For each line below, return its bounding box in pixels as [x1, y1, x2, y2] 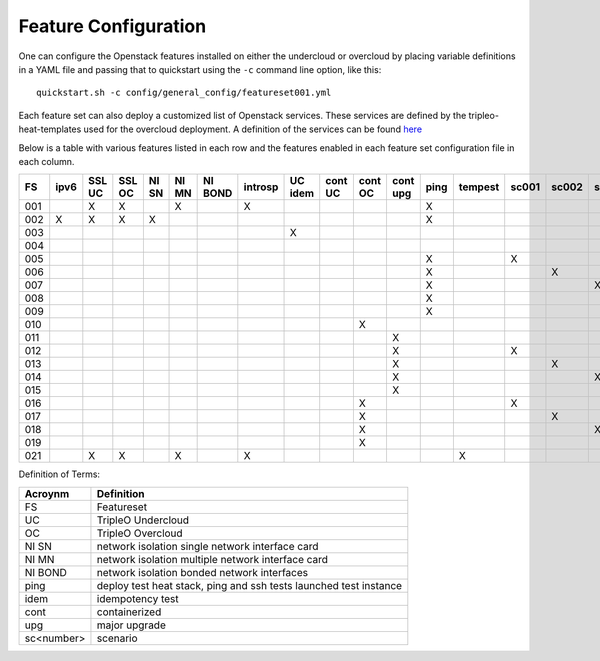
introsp [243, 180, 279, 194]
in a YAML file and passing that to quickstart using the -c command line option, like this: [18, 63, 382, 75]
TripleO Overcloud [96, 526, 184, 540]
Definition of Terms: [18, 468, 100, 480]
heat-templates [18, 123, 82, 135]
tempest [458, 180, 500, 194]
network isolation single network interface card [96, 539, 319, 553]
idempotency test [96, 591, 179, 605]
